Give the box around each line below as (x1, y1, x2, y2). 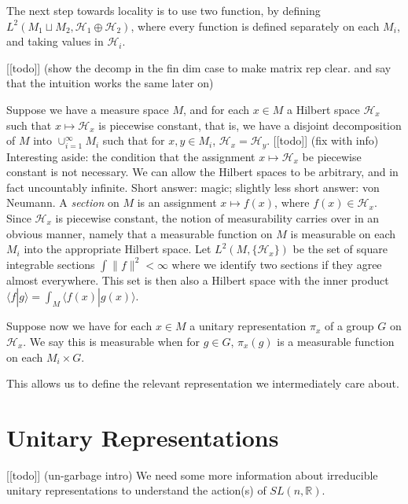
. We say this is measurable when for (23, 333, 200, 349)
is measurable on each (290, 225, 396, 241)
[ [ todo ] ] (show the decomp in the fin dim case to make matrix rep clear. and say (6, 59, 391, 75)
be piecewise (302, 148, 362, 164)
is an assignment (137, 194, 217, 211)
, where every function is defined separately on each (130, 17, 380, 34)
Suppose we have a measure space (6, 101, 169, 117)
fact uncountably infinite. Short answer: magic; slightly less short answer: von (6, 178, 380, 195)
